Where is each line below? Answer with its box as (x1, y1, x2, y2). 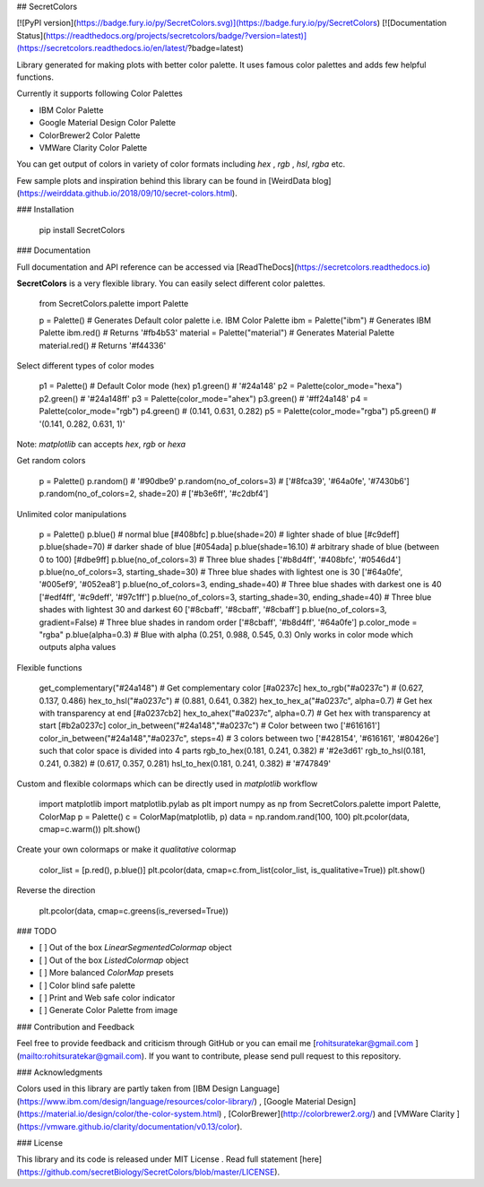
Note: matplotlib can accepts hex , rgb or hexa (16, 438, 186, 449)
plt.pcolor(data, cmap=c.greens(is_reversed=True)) (39, 905, 229, 916)
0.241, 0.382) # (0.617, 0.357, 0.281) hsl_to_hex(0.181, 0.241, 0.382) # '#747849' (39, 758, 332, 768)
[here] (298, 1154, 323, 1165)
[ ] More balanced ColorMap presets (39, 967, 174, 978)
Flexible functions (16, 662, 82, 672)
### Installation (16, 204, 74, 215)
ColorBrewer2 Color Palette (39, 130, 141, 141)
